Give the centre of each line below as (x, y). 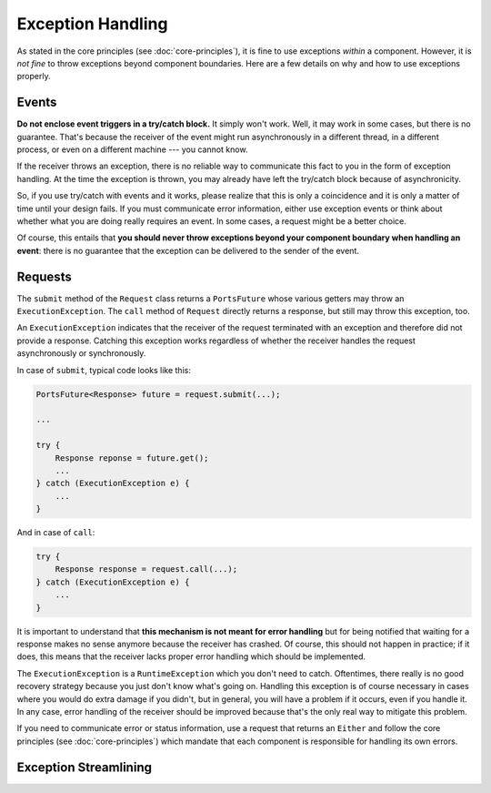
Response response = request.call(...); (146, 569)
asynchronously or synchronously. (81, 353)
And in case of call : (56, 533)
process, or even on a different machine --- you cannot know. (132, 149)
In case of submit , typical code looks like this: (104, 370)
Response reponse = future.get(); (132, 458)
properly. (34, 76)
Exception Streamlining (84, 767)
